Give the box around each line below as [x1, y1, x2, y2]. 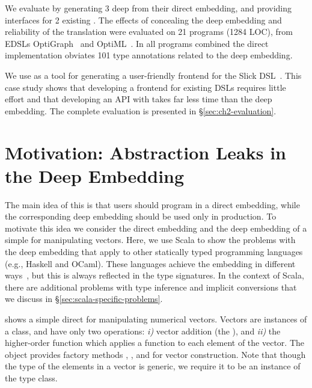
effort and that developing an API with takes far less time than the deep [5, 93, 272, 105]
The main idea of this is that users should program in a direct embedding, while [5, 198, 300, 211]
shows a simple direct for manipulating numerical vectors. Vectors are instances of [5, 313, 307, 325]
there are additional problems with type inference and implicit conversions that [5, 280, 297, 293]
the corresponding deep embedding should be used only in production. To [5, 210, 277, 223]
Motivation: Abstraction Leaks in [5, 140, 286, 164]
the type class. [5, 371, 58, 384]
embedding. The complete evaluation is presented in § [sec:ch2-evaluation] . [5, 104, 277, 117]
